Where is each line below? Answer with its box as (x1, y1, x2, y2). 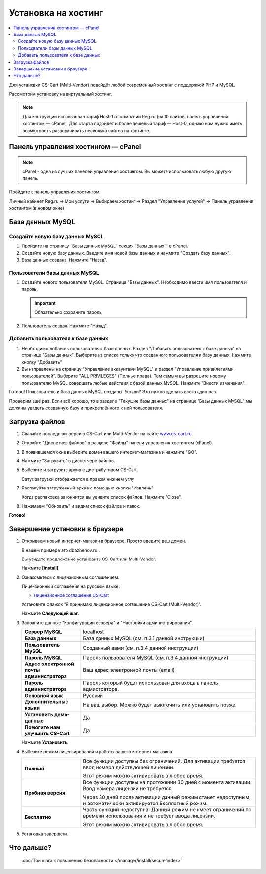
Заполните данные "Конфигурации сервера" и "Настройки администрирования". (21, 619, 193, 626)
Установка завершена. (21, 831, 69, 837)
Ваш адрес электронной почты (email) (83, 667, 175, 674)
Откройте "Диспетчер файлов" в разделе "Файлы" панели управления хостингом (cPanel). (21, 440, 214, 446)
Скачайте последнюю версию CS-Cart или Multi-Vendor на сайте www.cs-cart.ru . (21, 430, 193, 436)
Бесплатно (24, 813, 51, 820)
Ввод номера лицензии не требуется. (83, 785, 173, 792)
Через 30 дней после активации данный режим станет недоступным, (83, 794, 251, 801)
